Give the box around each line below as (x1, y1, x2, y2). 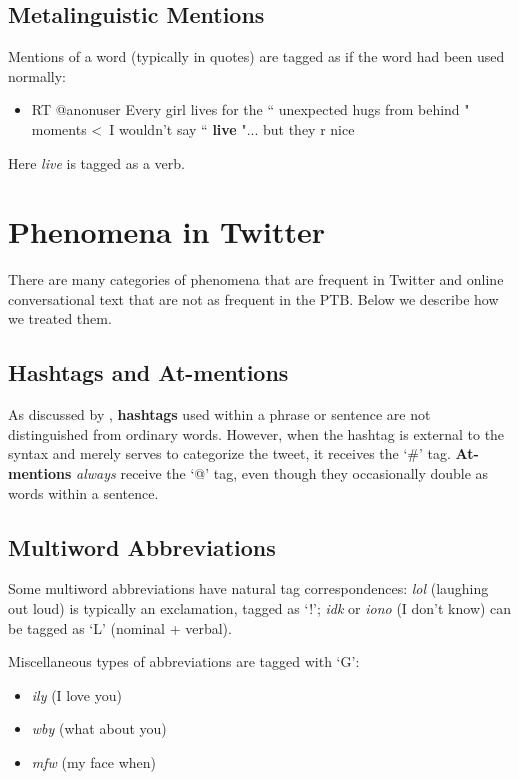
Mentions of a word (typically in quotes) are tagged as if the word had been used (8, 46, 505, 67)
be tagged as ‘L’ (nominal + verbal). (8, 617, 232, 638)
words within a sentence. (8, 482, 159, 503)
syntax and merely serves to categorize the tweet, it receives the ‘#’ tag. (8, 443, 451, 464)
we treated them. (8, 308, 112, 329)
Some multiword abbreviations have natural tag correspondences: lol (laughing (8, 578, 489, 599)
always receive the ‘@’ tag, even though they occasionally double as (76, 463, 489, 484)
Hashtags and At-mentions (8, 357, 289, 388)
